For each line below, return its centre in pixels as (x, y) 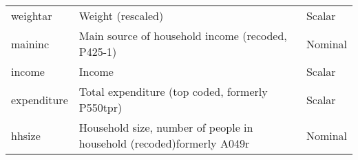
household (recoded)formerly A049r (164, 143)
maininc (30, 43)
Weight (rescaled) (121, 16)
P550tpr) (101, 107)
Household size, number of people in (166, 127)
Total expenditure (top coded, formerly (173, 91)
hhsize (26, 135)
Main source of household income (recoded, (183, 36)
